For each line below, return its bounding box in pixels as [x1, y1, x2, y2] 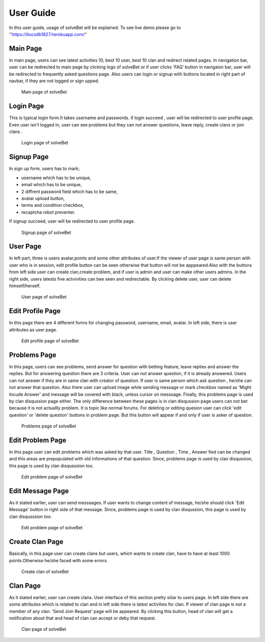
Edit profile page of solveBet [21, 338, 79, 344]
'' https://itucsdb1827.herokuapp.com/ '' [9, 31, 88, 37]
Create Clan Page [9, 538, 64, 546]
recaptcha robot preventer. [21, 209, 76, 215]
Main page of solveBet [21, 89, 67, 95]
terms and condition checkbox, [21, 202, 84, 208]
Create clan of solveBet [21, 569, 69, 575]
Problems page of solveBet [21, 423, 76, 429]
